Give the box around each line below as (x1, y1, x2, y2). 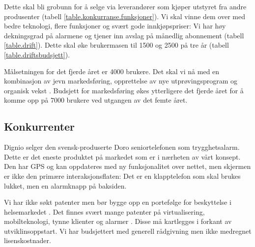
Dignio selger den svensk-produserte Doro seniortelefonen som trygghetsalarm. (4, 142, 240, 152)
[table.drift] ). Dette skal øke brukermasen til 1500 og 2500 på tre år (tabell (4, 40, 229, 50)
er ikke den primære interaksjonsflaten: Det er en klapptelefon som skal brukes (4, 170, 241, 181)
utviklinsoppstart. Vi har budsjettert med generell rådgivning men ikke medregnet (4, 225, 252, 236)
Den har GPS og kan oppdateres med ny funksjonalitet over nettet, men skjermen (4, 161, 251, 171)
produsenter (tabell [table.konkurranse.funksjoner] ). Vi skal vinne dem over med (4, 11, 246, 21)
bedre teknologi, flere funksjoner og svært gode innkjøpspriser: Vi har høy (4, 21, 226, 31)
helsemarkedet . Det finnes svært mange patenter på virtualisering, (4, 206, 205, 217)
